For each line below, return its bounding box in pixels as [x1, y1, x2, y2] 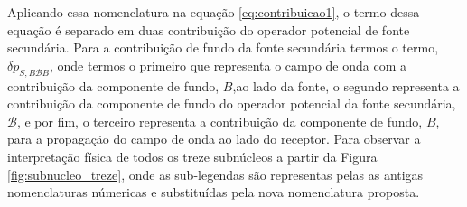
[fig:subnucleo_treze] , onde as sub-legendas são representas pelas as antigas [7, 165, 424, 183]
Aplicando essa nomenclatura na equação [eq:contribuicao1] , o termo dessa [7, 3, 420, 21]
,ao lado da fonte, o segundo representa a [232, 76, 460, 95]
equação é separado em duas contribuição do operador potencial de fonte [7, 20, 410, 39]
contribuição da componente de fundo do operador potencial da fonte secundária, [7, 94, 456, 113]
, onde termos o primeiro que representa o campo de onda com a [49, 55, 406, 74]
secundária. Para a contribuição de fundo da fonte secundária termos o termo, [7, 38, 439, 57]
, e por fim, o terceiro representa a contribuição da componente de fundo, [16, 111, 423, 130]
